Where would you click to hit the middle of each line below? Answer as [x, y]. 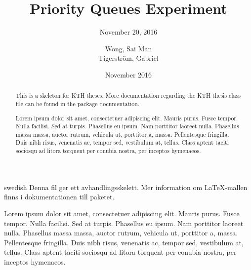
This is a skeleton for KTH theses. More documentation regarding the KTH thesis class [128, 96]
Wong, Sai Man [128, 48]
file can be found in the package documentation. [78, 103]
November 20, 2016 [128, 32]
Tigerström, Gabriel [128, 58]
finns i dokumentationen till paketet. [59, 197]
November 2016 [128, 74]
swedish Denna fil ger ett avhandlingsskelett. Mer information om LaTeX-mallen [126, 187]
